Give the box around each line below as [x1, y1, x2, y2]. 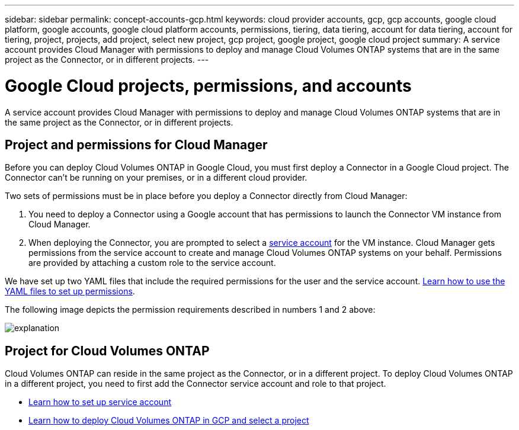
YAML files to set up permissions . [5, 286, 135, 297]
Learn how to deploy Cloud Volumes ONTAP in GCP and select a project [28, 415, 309, 426]
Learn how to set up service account [28, 397, 172, 407]
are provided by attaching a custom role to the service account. [28, 258, 276, 268]
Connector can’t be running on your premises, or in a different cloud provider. [5, 172, 307, 183]
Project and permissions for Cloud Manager [5, 137, 268, 152]
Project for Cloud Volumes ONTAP [5, 343, 210, 358]
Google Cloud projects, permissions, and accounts [5, 75, 412, 96]
